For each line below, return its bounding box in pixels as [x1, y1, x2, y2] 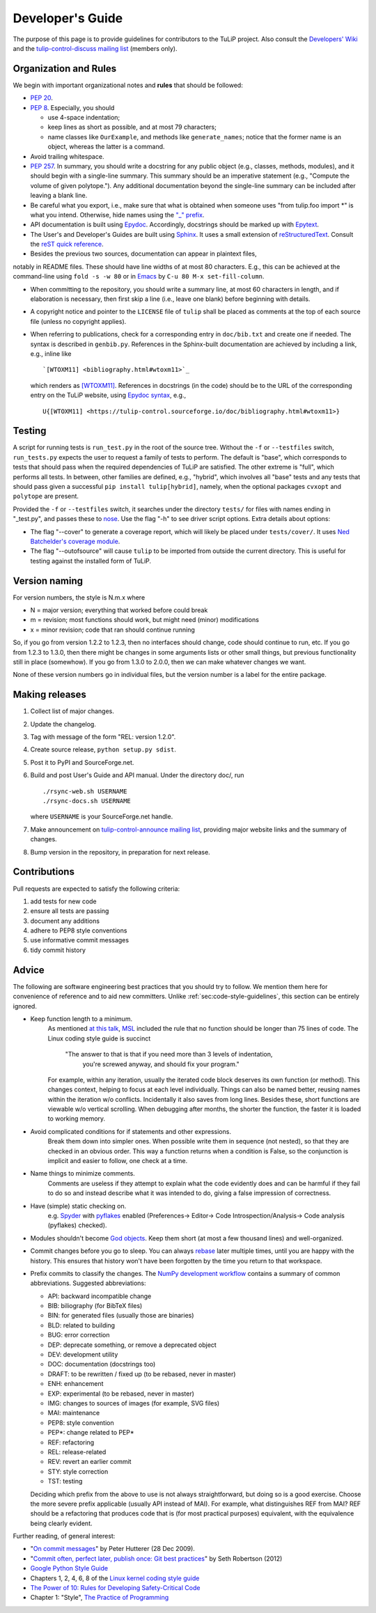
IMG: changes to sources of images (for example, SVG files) [47, 1399, 220, 1407]
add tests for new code [30, 897, 97, 905]
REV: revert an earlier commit [47, 1458, 132, 1466]
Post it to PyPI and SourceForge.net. [30, 758, 134, 766]
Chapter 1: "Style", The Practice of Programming [30, 1593, 169, 1602]
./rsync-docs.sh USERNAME [42, 797, 132, 805]
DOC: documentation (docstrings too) [47, 1360, 156, 1369]
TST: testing [47, 1477, 83, 1486]
